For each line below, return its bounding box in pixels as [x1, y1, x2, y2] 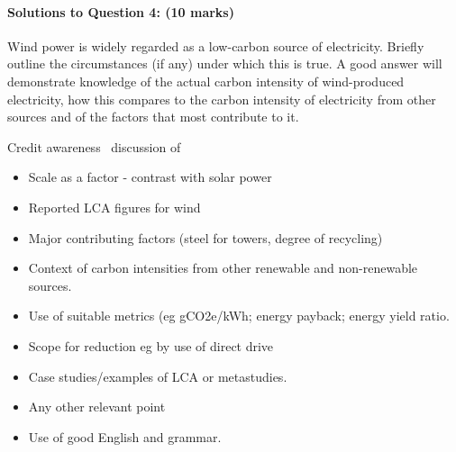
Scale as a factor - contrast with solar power [28, 167, 272, 186]
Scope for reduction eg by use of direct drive [28, 336, 274, 355]
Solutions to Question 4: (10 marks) [7, 2, 234, 21]
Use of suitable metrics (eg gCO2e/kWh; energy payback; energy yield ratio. [28, 306, 450, 325]
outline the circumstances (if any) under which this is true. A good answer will [7, 54, 442, 73]
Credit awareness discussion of [7, 137, 181, 156]
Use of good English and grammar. [28, 427, 222, 446]
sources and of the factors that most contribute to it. [7, 107, 299, 126]
